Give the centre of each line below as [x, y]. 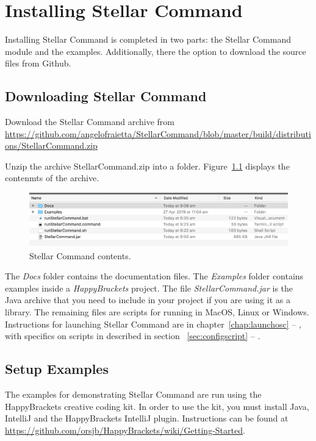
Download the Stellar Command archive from [90, 122]
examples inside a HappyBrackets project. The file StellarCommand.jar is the [149, 288]
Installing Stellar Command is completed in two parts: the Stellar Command [148, 39]
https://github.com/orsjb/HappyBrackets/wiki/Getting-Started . [125, 430]
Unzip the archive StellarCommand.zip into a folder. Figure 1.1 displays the [147, 166]
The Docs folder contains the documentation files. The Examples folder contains [154, 276]
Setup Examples [57, 369]
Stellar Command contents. [80, 255]
